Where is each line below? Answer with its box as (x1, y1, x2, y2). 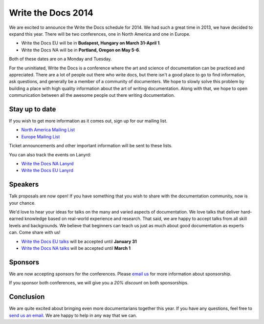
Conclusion (9, 293, 45, 301)
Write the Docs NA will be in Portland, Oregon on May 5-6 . (21, 47, 140, 53)
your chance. (9, 200, 36, 206)
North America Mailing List (21, 127, 75, 133)
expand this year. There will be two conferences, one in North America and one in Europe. (9, 31, 191, 37)
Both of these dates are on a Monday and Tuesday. (9, 56, 112, 62)
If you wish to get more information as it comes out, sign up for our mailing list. (9, 118, 168, 124)
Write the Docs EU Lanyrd (21, 168, 73, 173)
